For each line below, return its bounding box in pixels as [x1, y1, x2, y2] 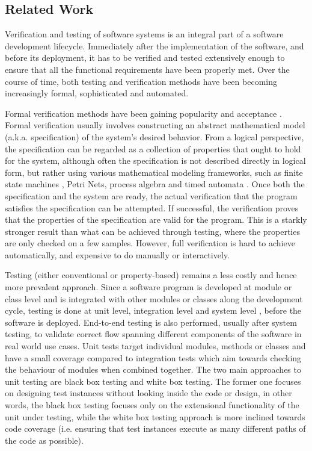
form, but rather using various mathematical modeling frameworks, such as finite [5, 166, 303, 178]
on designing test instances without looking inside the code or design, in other [5, 387, 292, 399]
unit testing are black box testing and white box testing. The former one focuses [5, 375, 301, 387]
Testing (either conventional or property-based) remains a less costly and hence [5, 269, 297, 281]
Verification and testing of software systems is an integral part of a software [5, 28, 284, 40]
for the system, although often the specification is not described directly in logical [5, 154, 306, 167]
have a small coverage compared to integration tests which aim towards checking [5, 351, 302, 364]
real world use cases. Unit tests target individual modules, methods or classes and [5, 340, 306, 352]
